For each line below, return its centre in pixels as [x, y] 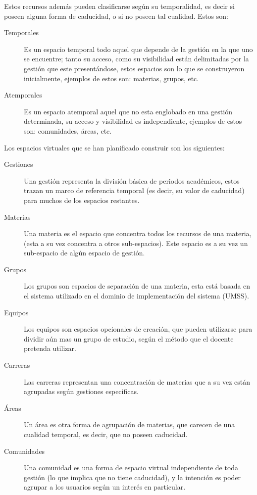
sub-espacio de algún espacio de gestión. [84, 253]
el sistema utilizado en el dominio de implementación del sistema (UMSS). [136, 296]
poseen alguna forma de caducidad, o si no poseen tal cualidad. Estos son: [116, 16]
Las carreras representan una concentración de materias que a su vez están [137, 381]
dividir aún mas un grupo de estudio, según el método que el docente [129, 338]
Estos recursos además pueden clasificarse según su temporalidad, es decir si [119, 6]
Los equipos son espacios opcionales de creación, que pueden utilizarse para [138, 329]
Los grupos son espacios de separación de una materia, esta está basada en [137, 286]
